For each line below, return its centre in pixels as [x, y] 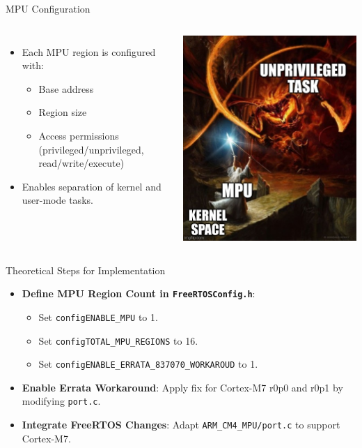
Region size [63, 112]
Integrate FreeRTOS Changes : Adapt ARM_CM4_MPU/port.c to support [181, 425]
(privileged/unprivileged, [91, 149]
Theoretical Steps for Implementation [86, 270]
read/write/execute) [81, 163]
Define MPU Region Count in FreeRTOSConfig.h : [139, 293]
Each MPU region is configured [89, 51]
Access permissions [79, 135]
